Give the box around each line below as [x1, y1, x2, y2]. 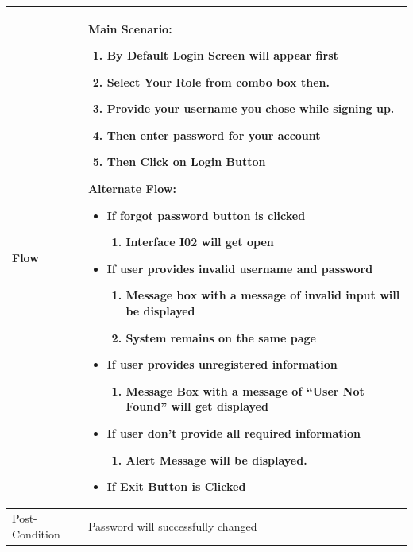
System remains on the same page [125, 329, 316, 345]
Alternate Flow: [87, 180, 176, 197]
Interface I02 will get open [125, 234, 274, 250]
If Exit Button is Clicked [106, 478, 246, 495]
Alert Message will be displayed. [125, 451, 307, 468]
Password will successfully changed [87, 517, 257, 534]
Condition [12, 525, 60, 542]
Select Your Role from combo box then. [106, 73, 330, 90]
